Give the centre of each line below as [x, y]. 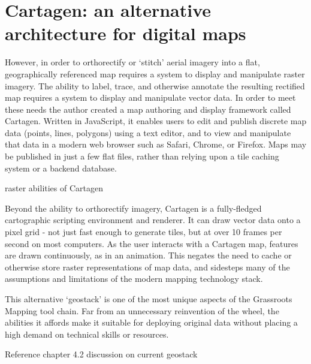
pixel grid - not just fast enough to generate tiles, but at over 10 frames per [144, 232]
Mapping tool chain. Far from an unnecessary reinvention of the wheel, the [142, 310]
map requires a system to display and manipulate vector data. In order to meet [150, 97]
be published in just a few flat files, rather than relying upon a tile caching [142, 156]
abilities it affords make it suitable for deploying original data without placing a [151, 322]
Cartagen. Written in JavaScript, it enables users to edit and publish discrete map [156, 121]
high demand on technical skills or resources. [87, 334]
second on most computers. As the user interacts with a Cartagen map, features [152, 243]
